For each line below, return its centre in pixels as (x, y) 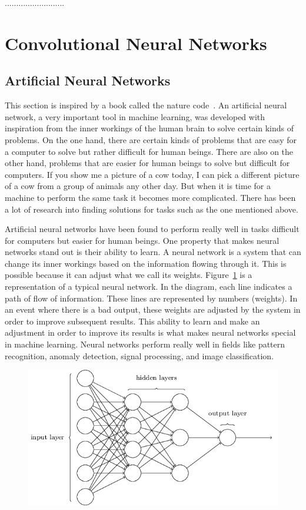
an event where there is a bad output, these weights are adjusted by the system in (153, 309)
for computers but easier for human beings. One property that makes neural (142, 240)
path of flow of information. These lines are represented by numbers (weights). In (151, 298)
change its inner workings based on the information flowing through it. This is (146, 263)
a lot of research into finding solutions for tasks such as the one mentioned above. (152, 209)
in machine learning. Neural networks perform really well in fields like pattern (145, 344)
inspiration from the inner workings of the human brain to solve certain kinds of (149, 128)
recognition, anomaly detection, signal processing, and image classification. (139, 355)
